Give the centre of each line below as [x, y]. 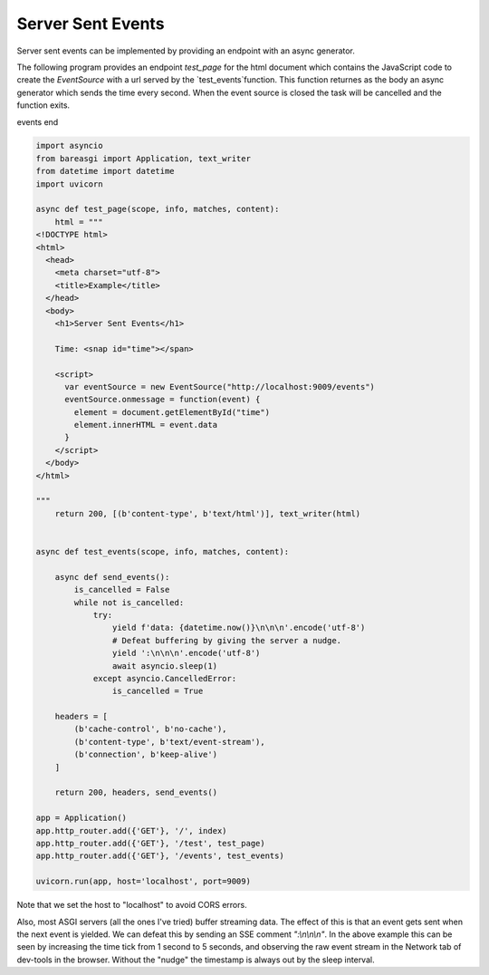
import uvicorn [69, 184]
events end [38, 121]
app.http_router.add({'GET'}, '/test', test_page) [151, 843]
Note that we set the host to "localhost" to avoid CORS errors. [132, 905]
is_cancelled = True [158, 691]
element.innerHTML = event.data [145, 425]
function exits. [43, 105]
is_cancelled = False [122, 590]
